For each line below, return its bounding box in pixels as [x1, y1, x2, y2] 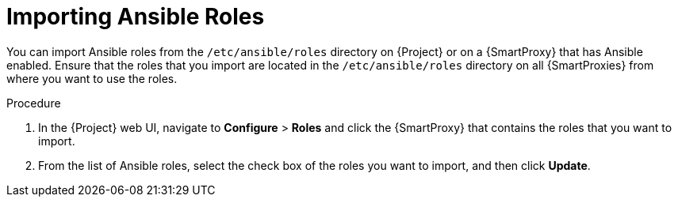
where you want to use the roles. [6, 71, 178, 85]
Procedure [6, 96, 61, 110]
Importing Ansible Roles [6, 3, 265, 30]
